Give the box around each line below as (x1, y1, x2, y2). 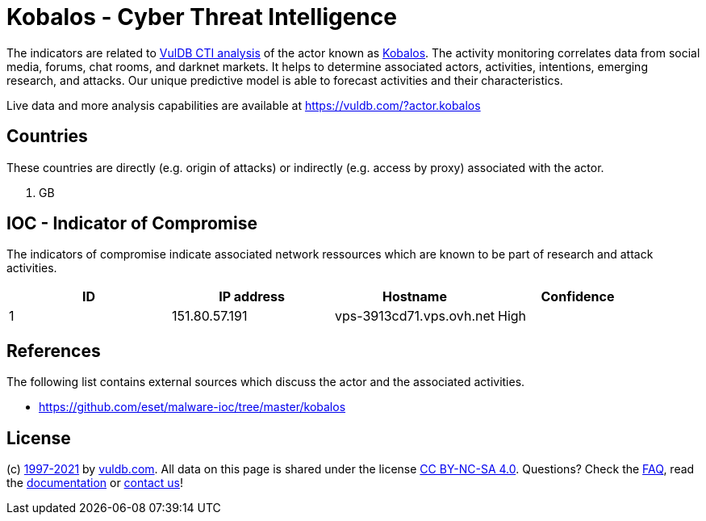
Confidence (541, 288, 615, 305)
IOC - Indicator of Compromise (6, 213, 257, 234)
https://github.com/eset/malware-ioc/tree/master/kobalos (39, 400, 346, 414)
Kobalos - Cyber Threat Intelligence (6, 3, 397, 31)
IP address (219, 288, 285, 305)
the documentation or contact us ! (6, 476, 183, 490)
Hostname (382, 288, 447, 305)
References (6, 340, 101, 361)
